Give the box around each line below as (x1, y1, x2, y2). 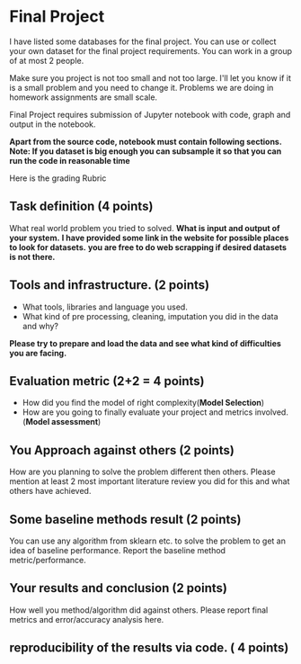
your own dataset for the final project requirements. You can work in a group (9, 45, 293, 56)
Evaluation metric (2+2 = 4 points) (9, 373, 205, 389)
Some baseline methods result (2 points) (9, 511, 242, 527)
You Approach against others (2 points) (9, 443, 235, 458)
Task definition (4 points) (9, 199, 154, 214)
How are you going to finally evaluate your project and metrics (22, 407, 253, 417)
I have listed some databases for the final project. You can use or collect (9, 36, 277, 47)
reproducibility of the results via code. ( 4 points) (9, 641, 289, 656)
